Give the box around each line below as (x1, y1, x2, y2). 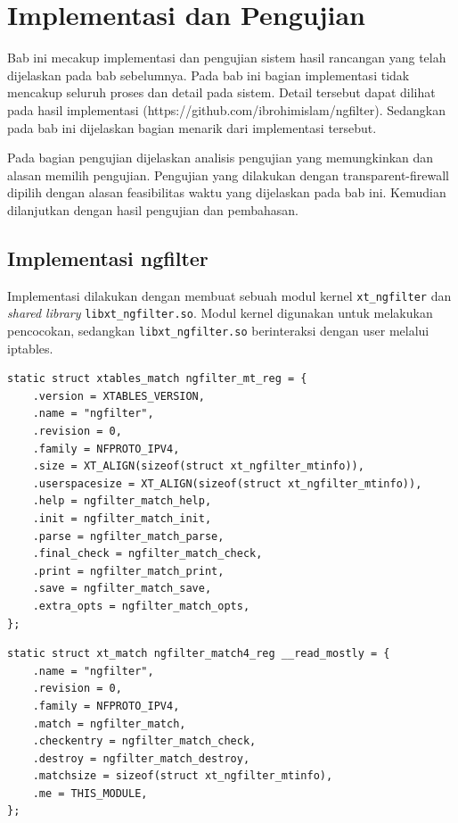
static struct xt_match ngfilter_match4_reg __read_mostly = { (7, 647, 390, 661)
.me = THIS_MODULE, (32, 786, 148, 800)
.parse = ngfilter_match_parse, (32, 529, 225, 543)
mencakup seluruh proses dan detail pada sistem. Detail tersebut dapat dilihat (7, 83, 436, 102)
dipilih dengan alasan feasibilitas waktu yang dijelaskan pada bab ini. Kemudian (7, 183, 446, 202)
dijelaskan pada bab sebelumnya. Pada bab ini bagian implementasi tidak (7, 65, 410, 84)
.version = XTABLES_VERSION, (32, 389, 205, 403)
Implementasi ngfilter (7, 244, 209, 271)
